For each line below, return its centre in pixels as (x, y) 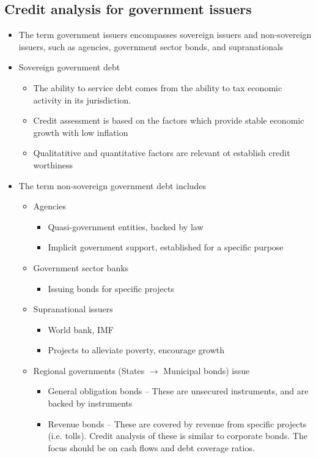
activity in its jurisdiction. (82, 99)
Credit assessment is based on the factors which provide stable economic (169, 120)
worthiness (53, 164)
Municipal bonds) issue (207, 370)
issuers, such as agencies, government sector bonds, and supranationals (151, 46)
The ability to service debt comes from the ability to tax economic (158, 87)
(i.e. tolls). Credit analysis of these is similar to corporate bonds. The (178, 436)
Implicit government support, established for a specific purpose (166, 247)
